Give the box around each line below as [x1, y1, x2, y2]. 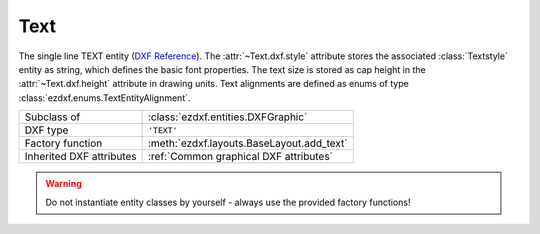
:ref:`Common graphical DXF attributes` [147, 150, 334, 164]
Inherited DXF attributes [24, 150, 137, 164]
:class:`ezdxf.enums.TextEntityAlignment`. [18, 91, 191, 104]
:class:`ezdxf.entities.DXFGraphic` [147, 110, 308, 124]
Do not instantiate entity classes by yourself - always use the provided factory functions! [45, 196, 411, 208]
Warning [45, 178, 82, 190]
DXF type [24, 123, 69, 137]
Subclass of [24, 110, 81, 124]
